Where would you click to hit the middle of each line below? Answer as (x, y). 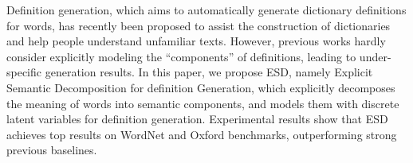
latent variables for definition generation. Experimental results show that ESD (197, 119)
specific (24, 72)
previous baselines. (52, 150)
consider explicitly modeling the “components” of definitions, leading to (181, 56)
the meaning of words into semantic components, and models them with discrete (203, 103)
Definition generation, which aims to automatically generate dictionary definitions (206, 10)
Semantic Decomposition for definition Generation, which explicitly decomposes (201, 87)
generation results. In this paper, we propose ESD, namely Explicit (209, 72)
